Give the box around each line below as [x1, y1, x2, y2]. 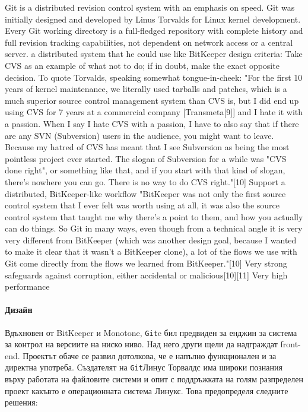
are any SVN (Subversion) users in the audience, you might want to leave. [5, 129, 274, 141]
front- [280, 338, 301, 350]
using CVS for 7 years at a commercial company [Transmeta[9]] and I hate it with [5, 106, 303, 118]
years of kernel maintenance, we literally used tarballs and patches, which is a [5, 83, 287, 95]
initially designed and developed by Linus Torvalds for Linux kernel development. [5, 12, 301, 25]
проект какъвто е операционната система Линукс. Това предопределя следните [5, 384, 288, 397]
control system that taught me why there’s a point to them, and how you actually [5, 210, 303, 223]
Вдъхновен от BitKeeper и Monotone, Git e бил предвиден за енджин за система [5, 326, 297, 338]
